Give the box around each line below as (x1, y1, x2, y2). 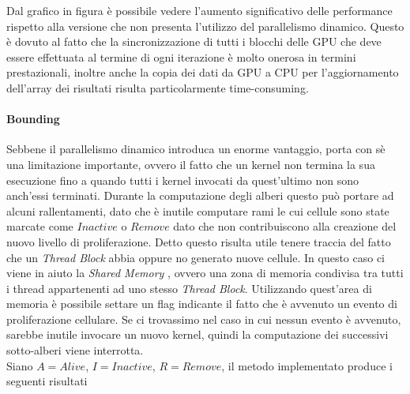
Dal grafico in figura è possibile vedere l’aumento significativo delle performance (6, 2, 393, 18)
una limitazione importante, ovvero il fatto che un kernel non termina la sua (6, 156, 375, 172)
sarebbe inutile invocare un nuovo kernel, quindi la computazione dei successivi (6, 326, 389, 343)
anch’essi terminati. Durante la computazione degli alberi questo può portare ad (6, 187, 394, 204)
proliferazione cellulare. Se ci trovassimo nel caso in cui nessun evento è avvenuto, (6, 310, 401, 327)
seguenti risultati (6, 373, 88, 389)
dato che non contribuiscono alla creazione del (173, 218, 397, 235)
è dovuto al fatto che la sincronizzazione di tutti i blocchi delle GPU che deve (6, 33, 382, 50)
